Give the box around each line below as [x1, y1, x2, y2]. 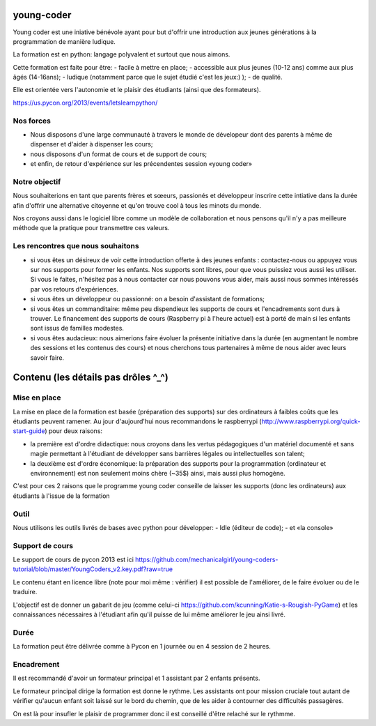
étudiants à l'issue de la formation [13, 492, 111, 500]
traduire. [13, 588, 38, 596]
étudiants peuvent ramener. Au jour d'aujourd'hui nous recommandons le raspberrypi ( [13, 417, 262, 425]
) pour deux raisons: [44, 427, 103, 435]
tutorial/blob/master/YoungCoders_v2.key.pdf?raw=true [13, 565, 173, 573]
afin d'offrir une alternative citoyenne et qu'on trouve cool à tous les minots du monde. [13, 201, 261, 209]
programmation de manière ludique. [13, 37, 116, 45]
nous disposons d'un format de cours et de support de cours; [30, 150, 207, 158]
